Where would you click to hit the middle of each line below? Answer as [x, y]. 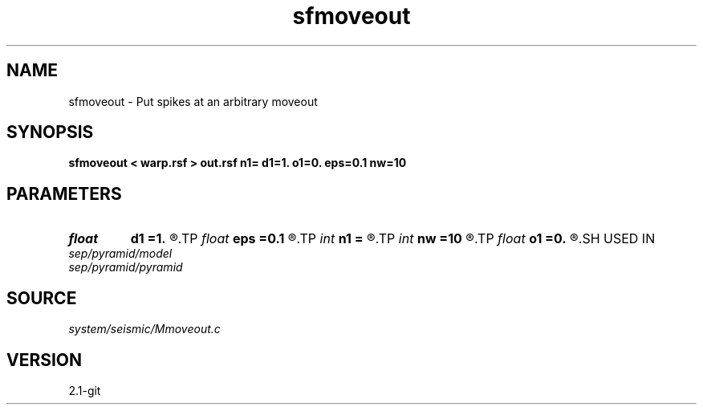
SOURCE [42, 298]
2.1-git [85, 390]
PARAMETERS [64, 193]
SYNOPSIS [50, 132]
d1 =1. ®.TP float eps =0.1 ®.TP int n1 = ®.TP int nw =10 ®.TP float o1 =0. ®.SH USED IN [393, 239]
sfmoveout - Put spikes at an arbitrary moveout [193, 101]
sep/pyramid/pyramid [126, 267]
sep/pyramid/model [120, 254]
